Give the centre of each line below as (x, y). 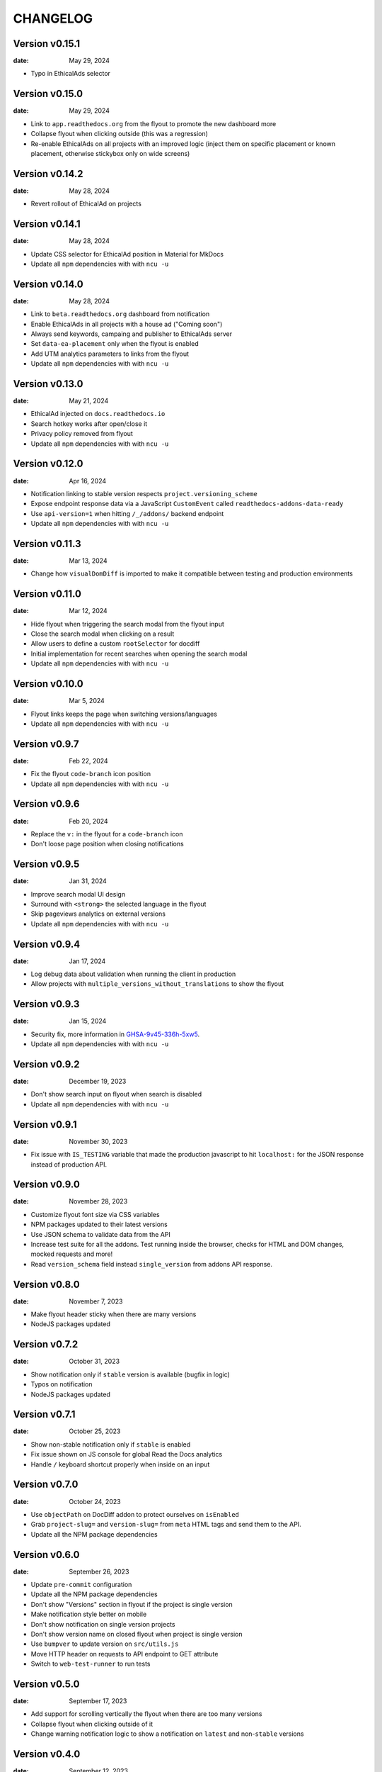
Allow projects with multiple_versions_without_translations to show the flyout (157, 984)
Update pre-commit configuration (81, 1585)
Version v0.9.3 (46, 1004)
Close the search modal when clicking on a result (103, 634)
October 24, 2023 (95, 1501)
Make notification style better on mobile (89, 1614)
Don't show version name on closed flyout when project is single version (137, 1634)
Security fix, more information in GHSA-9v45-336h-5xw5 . (115, 1034)
